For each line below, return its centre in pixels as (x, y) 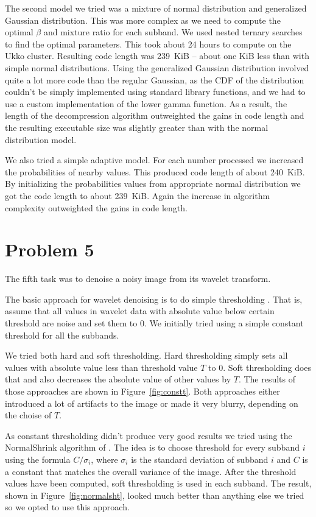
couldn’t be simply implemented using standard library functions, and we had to (155, 92)
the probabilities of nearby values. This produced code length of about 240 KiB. (155, 171)
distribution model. (41, 139)
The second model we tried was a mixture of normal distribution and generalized (156, 8)
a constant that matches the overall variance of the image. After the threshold (151, 471)
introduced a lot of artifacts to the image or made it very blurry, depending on (152, 403)
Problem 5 (50, 249)
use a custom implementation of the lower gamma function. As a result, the (146, 103)
